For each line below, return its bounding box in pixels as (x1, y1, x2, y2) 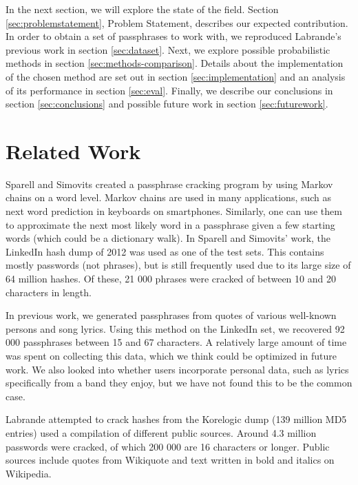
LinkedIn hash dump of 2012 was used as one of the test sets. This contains (6, 244, 324, 258)
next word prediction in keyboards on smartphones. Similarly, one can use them (6, 204, 342, 218)
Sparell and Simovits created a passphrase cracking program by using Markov (6, 176, 333, 191)
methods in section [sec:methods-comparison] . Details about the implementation (6, 56, 344, 70)
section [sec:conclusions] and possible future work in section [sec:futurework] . (6, 96, 328, 111)
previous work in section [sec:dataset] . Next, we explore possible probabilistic (6, 42, 330, 56)
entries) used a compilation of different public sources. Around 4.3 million (6, 425, 317, 440)
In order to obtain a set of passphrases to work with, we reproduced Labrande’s (6, 29, 341, 43)
